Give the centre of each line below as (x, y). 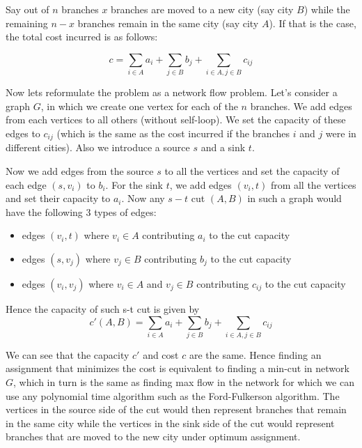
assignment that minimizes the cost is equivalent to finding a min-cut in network (178, 368)
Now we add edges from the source (80, 170)
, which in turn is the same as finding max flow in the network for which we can (184, 382)
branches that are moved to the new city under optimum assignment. (153, 437)
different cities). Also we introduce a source (98, 147)
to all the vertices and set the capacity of (252, 170)
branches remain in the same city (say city (168, 23)
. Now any (143, 198)
